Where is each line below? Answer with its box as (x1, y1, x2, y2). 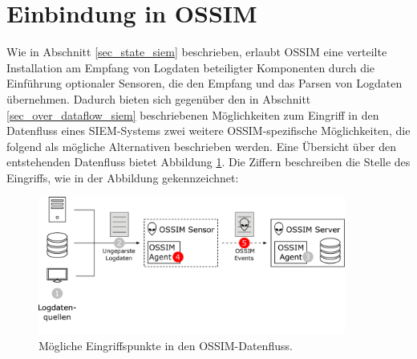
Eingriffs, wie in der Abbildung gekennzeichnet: (6, 169, 239, 186)
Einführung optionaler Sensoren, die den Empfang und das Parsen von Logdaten (6, 75, 403, 92)
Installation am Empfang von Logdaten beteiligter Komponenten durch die (6, 59, 375, 75)
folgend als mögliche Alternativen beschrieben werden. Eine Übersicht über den (6, 137, 396, 154)
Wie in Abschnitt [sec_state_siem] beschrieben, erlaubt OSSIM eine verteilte (6, 43, 387, 60)
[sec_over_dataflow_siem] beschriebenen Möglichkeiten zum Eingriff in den (6, 106, 379, 123)
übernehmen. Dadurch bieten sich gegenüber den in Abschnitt (6, 90, 311, 107)
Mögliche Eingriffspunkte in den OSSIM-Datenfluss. (38, 337, 293, 353)
